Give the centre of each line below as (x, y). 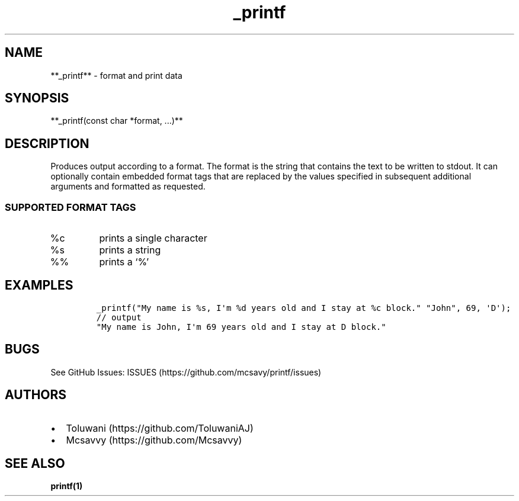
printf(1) (67, 486)
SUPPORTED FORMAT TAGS (71, 207)
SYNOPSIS (37, 98)
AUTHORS (36, 395)
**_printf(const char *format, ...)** (117, 121)
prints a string (130, 250)
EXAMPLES (39, 285)
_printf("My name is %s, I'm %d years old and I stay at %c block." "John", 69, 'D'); (304, 308)
